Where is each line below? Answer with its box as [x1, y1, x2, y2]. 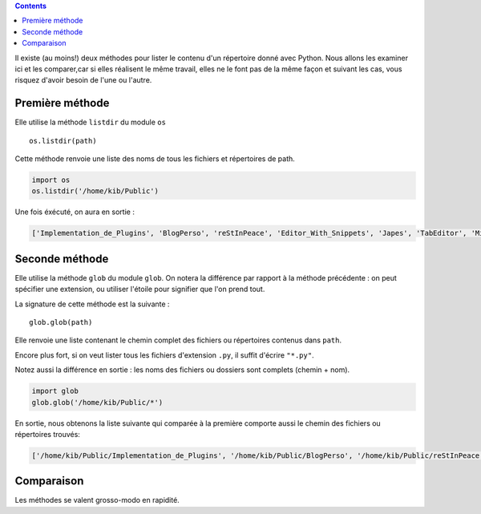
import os [31, 176, 71, 184]
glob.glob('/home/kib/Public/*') [31, 398, 164, 407]
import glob [31, 387, 79, 396]
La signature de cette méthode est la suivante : [14, 299, 170, 309]
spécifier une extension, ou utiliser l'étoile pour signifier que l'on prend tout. [14, 285, 265, 294]
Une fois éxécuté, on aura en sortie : [14, 207, 135, 217]
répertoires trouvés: [14, 429, 80, 439]
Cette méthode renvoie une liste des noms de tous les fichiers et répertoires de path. [14, 154, 296, 164]
